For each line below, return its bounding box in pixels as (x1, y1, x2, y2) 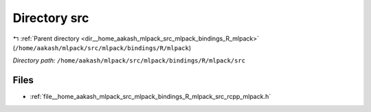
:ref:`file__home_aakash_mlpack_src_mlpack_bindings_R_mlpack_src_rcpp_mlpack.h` (30, 93, 271, 101)
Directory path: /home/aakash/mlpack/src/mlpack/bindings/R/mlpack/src (12, 56, 246, 65)
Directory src (12, 10, 89, 25)
